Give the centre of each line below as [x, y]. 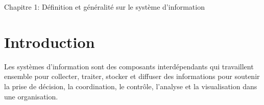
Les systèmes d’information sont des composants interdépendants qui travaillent [129, 66]
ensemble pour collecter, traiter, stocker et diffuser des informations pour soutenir [132, 76]
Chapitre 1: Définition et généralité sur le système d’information [104, 7]
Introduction [50, 42]
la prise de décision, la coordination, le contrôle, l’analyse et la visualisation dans [131, 86]
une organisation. [31, 96]
